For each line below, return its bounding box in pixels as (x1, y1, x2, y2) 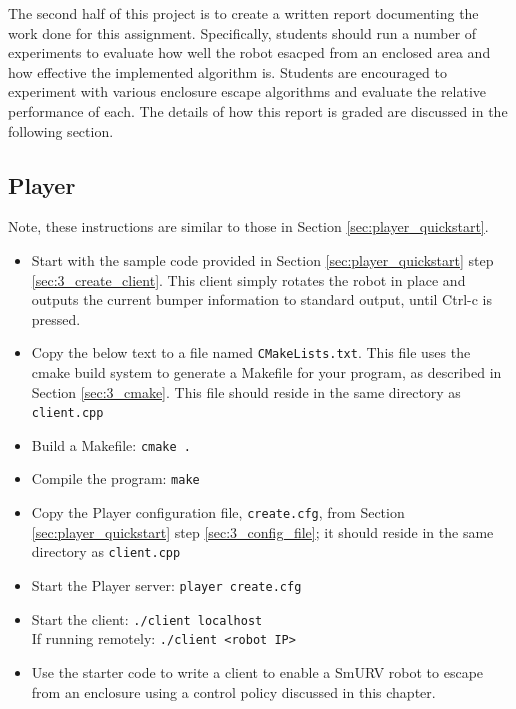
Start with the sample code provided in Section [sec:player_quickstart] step (31, 249, 494, 270)
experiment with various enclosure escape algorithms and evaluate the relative (8, 81, 487, 102)
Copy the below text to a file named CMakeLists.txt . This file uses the (31, 342, 471, 363)
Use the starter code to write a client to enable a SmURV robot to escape (31, 662, 484, 683)
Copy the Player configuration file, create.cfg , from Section (31, 502, 405, 523)
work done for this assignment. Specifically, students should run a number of (8, 22, 477, 43)
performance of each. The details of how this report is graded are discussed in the (8, 100, 508, 121)
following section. (8, 120, 114, 141)
